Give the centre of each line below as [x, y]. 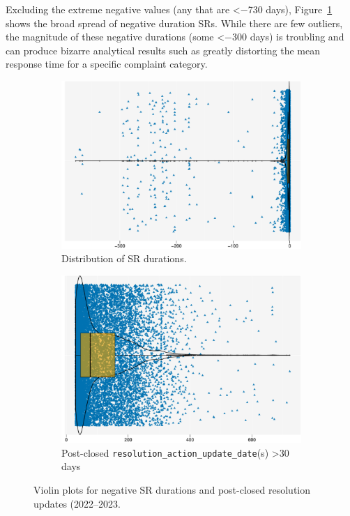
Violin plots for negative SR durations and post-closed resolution [172, 490]
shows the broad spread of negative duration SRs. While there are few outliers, [174, 23]
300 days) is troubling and [288, 37]
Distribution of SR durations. [124, 258]
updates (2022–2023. [77, 503]
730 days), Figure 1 [290, 9]
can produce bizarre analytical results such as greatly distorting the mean [163, 50]
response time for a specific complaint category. [107, 64]
